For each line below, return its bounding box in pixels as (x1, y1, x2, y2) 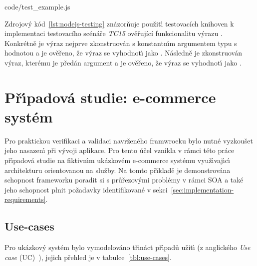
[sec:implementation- (171, 184, 234, 194)
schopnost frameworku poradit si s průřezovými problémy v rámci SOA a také (4, 174, 244, 185)
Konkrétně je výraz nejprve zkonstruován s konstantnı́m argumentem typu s (4, 37, 237, 48)
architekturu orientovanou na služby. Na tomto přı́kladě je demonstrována (4, 164, 231, 175)
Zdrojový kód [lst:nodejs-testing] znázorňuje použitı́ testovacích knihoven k (4, 18, 234, 28)
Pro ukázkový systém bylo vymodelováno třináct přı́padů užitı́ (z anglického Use (4, 242, 251, 252)
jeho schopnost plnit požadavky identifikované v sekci (4, 184, 168, 194)
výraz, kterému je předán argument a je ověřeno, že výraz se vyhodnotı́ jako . (4, 57, 242, 67)
